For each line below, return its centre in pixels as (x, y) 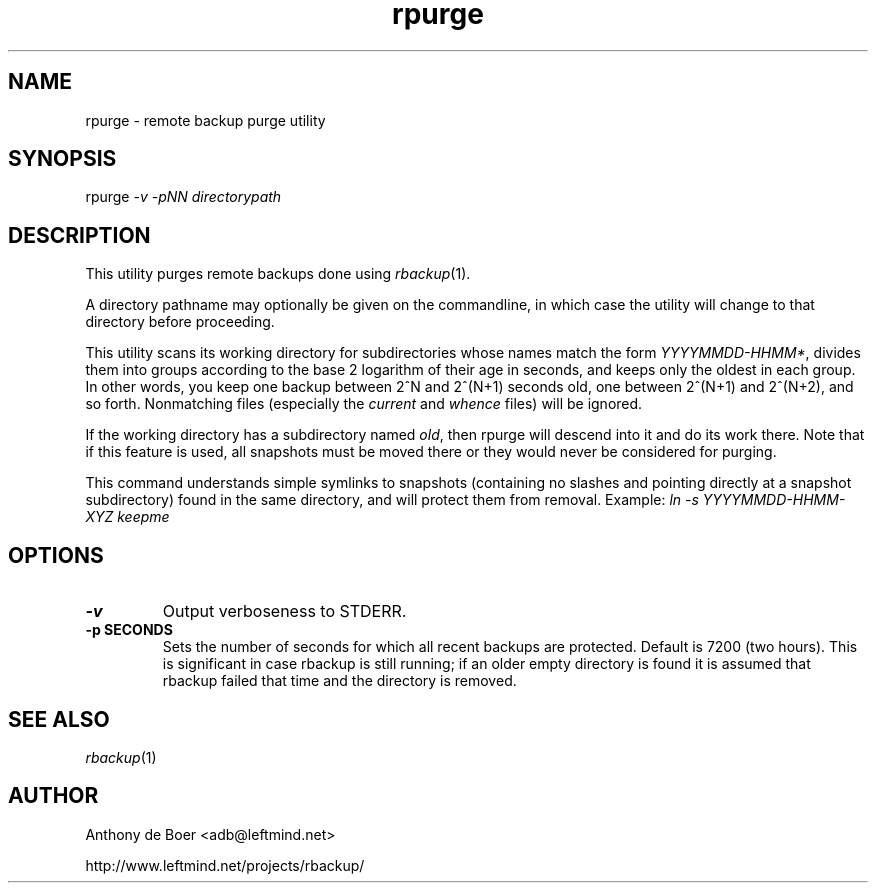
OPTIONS (56, 555)
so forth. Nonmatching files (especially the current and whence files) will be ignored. (364, 404)
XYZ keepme (127, 517)
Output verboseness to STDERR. (284, 611)
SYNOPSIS (62, 159)
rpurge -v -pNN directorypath (183, 197)
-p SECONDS (129, 630)
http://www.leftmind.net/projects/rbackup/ (225, 865)
